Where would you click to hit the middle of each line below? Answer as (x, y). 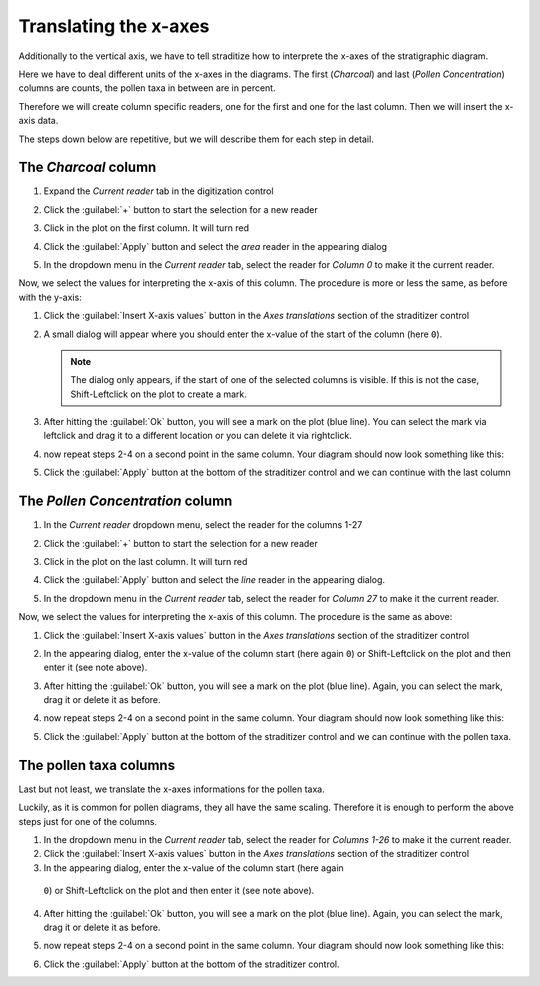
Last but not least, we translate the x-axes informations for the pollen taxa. (171, 789)
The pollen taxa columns (96, 765)
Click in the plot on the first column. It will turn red (146, 228)
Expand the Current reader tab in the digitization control (158, 191)
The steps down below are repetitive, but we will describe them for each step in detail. (196, 139)
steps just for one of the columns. (88, 821)
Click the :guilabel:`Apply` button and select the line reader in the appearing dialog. (214, 580)
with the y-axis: (50, 297)
